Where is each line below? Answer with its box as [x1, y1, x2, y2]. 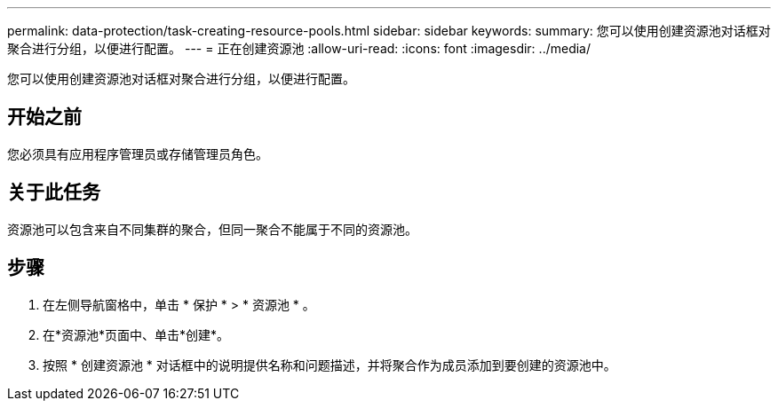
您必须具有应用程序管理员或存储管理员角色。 [7, 145, 268, 161]
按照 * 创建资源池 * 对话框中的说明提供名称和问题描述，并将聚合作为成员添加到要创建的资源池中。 [43, 357, 616, 373]
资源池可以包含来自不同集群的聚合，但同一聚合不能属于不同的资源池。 [7, 221, 417, 237]
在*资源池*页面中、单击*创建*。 [43, 326, 230, 342]
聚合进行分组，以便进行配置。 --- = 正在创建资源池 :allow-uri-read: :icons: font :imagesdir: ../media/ [7, 41, 591, 56]
